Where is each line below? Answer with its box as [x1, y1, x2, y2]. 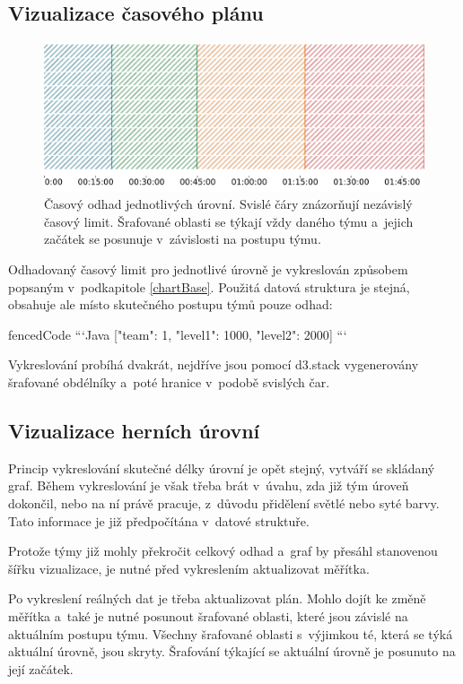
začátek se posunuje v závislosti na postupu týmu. [44, 229, 321, 248]
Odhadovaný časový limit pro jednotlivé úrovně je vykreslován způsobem [8, 260, 408, 279]
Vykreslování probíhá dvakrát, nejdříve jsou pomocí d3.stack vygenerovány [8, 355, 419, 374]
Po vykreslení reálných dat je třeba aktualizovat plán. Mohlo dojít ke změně [8, 589, 426, 608]
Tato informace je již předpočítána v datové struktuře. [8, 511, 310, 530]
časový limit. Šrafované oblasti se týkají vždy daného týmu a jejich [44, 212, 414, 230]
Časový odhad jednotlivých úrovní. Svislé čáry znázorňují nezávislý [44, 195, 413, 213]
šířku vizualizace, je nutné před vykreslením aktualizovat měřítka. [8, 558, 370, 577]
